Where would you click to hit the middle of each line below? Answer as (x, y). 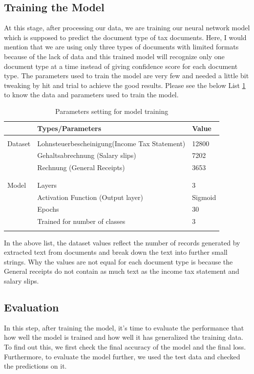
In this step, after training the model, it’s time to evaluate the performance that (124, 327)
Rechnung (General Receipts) (81, 167)
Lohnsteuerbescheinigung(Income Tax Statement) (111, 143)
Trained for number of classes (81, 221)
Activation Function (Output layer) (90, 197)
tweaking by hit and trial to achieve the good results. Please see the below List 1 (125, 85)
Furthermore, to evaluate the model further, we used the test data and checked (122, 356)
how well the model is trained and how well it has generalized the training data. (124, 337)
